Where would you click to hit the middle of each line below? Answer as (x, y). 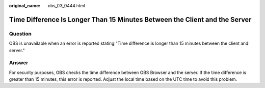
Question (20, 34)
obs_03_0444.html (66, 6)
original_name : (25, 6)
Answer (19, 63)
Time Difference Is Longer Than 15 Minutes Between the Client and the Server (130, 19)
